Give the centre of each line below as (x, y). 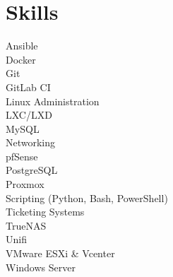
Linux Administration (53, 101)
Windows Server (41, 267)
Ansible (22, 46)
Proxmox (25, 184)
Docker (21, 59)
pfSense (22, 156)
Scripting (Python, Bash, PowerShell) (87, 198)
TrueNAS (26, 225)
